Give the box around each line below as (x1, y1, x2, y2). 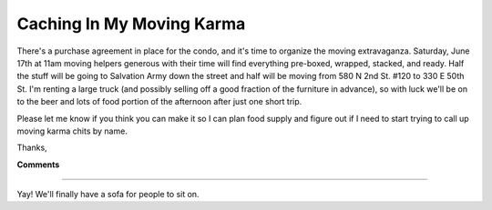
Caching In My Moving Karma (16, 14, 246, 34)
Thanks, (16, 142, 47, 154)
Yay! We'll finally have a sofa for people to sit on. (16, 189, 200, 200)
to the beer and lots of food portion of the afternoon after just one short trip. (16, 96, 302, 107)
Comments (16, 159, 60, 170)
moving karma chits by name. (16, 125, 128, 136)
